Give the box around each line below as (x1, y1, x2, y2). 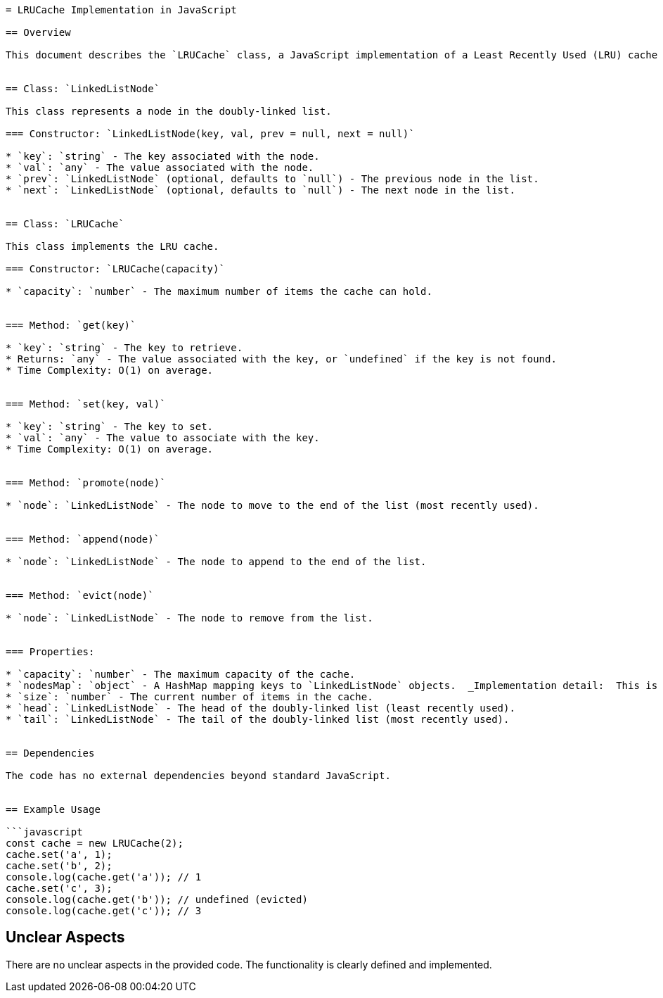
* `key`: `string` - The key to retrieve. (6, 342, 243, 353)
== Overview (6, 27, 71, 38)
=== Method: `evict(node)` (6, 590, 154, 601)
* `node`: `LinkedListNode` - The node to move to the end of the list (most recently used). (6, 500, 539, 511)
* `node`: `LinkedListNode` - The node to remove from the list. (6, 612, 373, 624)
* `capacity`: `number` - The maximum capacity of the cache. (6, 669, 356, 680)
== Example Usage (6, 804, 101, 815)
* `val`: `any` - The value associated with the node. (6, 162, 314, 173)
